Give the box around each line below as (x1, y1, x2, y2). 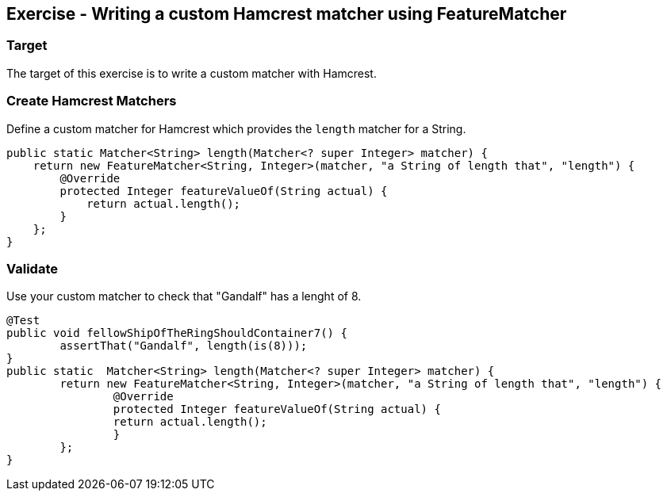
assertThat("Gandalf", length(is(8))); (59, 339, 308, 353)
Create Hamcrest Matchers (6, 93, 177, 109)
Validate (6, 260, 58, 277)
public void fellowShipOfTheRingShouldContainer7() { (6, 327, 347, 340)
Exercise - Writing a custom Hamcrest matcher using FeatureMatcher (6, 4, 567, 24)
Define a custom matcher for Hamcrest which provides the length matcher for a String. (6, 121, 466, 136)
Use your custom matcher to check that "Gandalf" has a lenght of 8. (6, 289, 362, 304)
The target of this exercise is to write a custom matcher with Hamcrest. (6, 66, 377, 80)
